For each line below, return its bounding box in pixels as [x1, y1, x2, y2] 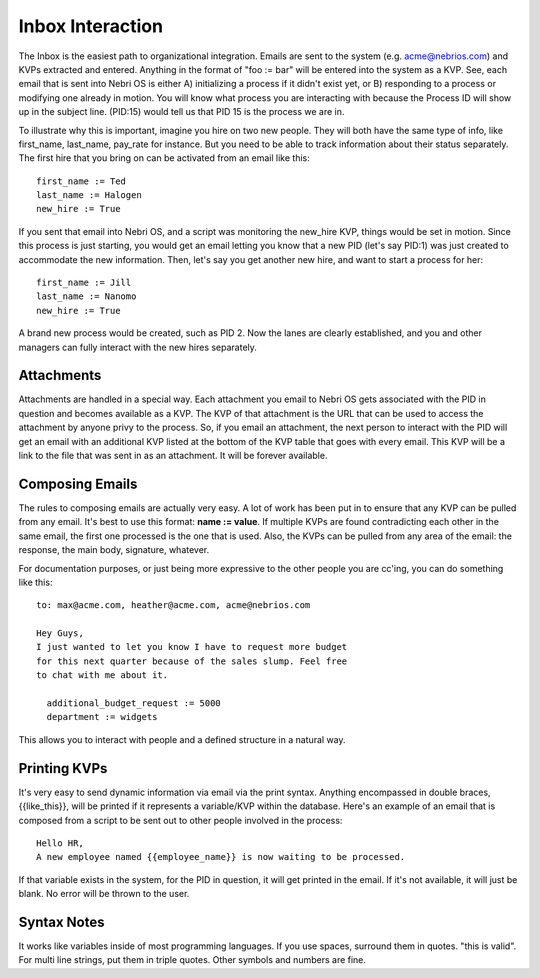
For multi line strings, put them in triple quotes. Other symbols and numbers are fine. [18, 954, 367, 966]
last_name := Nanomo [36, 291, 137, 302]
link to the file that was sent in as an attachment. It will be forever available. [18, 450, 328, 462]
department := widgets [46, 711, 158, 723]
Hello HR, [36, 837, 84, 849]
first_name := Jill [36, 277, 132, 289]
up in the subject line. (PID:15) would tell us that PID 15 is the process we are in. [18, 106, 345, 118]
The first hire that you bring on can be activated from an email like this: [18, 152, 310, 164]
